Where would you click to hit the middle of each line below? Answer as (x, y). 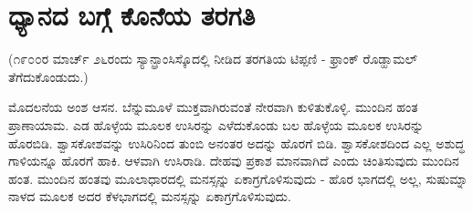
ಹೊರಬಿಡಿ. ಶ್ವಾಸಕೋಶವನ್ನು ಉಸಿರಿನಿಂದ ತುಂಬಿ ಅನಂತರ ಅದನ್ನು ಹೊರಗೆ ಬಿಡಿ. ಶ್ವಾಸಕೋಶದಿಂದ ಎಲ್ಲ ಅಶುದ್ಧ (236, 142)
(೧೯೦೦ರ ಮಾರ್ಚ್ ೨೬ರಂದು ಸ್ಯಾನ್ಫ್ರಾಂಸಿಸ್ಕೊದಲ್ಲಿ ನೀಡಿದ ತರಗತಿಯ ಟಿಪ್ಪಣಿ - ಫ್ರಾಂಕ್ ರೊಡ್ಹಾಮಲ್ (213, 59)
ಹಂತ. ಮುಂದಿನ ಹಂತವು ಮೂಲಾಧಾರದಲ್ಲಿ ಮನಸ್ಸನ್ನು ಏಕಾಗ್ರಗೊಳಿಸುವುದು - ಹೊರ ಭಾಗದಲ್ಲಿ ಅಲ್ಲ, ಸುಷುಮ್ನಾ (238, 178)
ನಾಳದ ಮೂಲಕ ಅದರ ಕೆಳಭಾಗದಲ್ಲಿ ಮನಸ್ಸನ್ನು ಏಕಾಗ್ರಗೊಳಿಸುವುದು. (150, 196)
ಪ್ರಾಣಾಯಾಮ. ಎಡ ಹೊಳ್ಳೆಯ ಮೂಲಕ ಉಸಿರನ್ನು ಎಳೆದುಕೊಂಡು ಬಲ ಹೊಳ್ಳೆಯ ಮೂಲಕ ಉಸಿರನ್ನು (216, 124)
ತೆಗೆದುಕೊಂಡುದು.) (48, 76)
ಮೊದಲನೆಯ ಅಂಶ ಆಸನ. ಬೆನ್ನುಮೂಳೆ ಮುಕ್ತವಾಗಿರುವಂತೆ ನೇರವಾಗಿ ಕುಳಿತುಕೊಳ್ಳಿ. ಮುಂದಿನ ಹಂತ (213, 107)
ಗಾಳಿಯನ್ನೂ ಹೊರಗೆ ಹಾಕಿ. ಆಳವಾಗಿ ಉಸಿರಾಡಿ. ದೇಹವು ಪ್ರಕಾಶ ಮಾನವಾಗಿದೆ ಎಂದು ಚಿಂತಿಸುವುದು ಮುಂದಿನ (234, 161)
